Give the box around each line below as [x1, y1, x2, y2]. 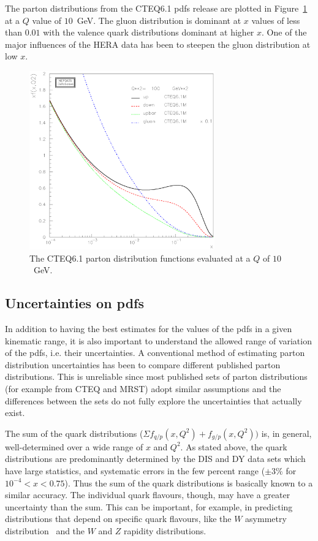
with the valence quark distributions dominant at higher [43, 26, 254, 39]
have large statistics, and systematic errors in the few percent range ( [5, 464, 265, 477]
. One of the [262, 26, 307, 39]
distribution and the [5, 524, 85, 537]
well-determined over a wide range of [5, 440, 143, 453]
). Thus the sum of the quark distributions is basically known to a [64, 476, 313, 489]
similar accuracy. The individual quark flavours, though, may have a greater [5, 488, 290, 501]
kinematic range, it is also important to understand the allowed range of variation [5, 334, 312, 347]
